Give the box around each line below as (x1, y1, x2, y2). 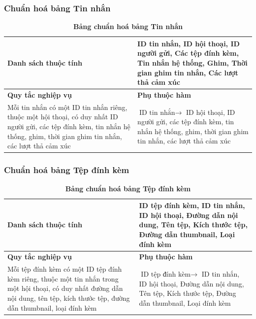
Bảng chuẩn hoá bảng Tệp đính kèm (65, 183, 191, 193)
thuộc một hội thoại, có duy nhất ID (7, 111, 118, 122)
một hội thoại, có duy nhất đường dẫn (7, 283, 123, 293)
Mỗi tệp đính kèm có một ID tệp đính (7, 264, 122, 274)
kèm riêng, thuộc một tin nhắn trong (7, 273, 119, 284)
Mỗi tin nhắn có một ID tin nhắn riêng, (7, 102, 128, 112)
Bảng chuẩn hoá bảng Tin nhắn (73, 21, 183, 32)
